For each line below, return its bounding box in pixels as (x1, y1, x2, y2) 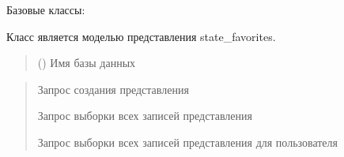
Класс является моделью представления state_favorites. (6, 28, 276, 44)
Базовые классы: (6, 2, 85, 17)
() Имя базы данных (37, 54, 136, 71)
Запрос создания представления (37, 80, 189, 97)
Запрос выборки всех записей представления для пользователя (37, 133, 338, 150)
